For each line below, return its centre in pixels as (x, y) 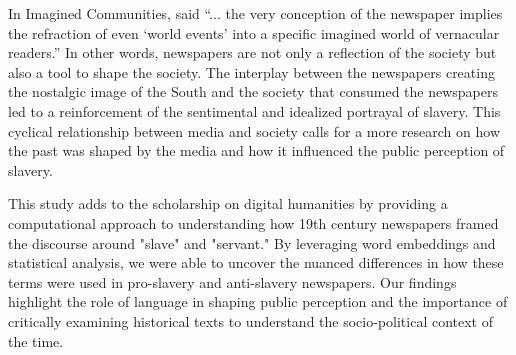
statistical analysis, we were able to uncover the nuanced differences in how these (256, 262)
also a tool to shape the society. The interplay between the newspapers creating (251, 71)
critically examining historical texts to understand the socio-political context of (251, 320)
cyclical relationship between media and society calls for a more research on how (254, 130)
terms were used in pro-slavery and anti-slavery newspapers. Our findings (232, 281)
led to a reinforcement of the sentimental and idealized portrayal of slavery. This (254, 110)
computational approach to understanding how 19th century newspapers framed (253, 222)
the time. (36, 340)
